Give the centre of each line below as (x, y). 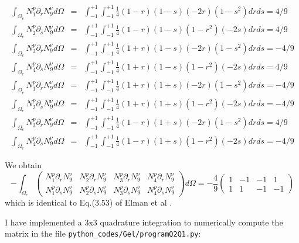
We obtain (23, 164)
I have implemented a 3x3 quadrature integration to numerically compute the (144, 222)
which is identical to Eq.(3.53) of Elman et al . (89, 202)
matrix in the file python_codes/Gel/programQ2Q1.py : (103, 233)
